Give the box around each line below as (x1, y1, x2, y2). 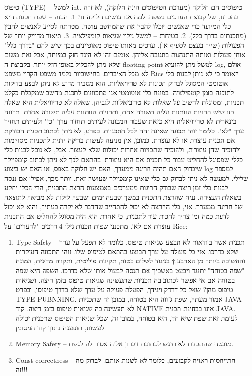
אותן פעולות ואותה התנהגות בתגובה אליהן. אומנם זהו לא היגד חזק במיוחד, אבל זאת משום (4, 49, 246, 59)
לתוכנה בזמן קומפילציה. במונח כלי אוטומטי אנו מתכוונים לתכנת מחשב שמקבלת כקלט (4, 87, 234, 98)
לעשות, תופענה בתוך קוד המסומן (15, 322, 104, 332)
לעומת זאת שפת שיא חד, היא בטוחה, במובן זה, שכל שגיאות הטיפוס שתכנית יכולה (15, 313, 238, 323)
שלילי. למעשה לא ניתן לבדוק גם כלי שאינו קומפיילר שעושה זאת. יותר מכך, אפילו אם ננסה (4, 173, 248, 183)
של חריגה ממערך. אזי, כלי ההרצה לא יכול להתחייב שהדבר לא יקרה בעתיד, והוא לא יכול (4, 201, 243, 212)
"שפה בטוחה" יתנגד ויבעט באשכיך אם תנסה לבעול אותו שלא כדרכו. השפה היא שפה (15, 265, 245, 276)
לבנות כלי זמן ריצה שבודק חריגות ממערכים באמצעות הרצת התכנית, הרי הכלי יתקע (4, 182, 228, 193)
